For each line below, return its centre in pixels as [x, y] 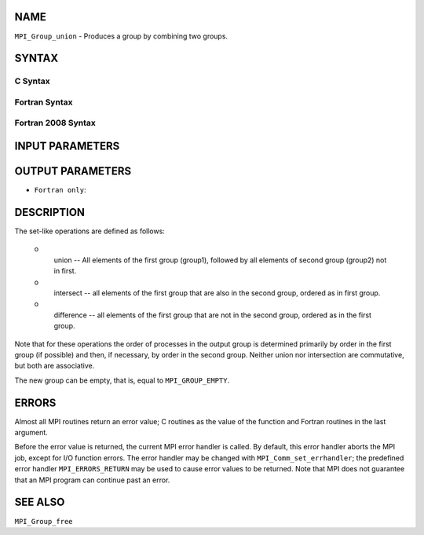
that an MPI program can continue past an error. [92, 480]
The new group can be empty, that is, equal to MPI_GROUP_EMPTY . [122, 380]
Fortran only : [60, 190]
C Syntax [32, 81]
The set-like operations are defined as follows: [90, 231]
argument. [31, 433]
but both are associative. [55, 366]
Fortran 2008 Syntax [55, 123]
